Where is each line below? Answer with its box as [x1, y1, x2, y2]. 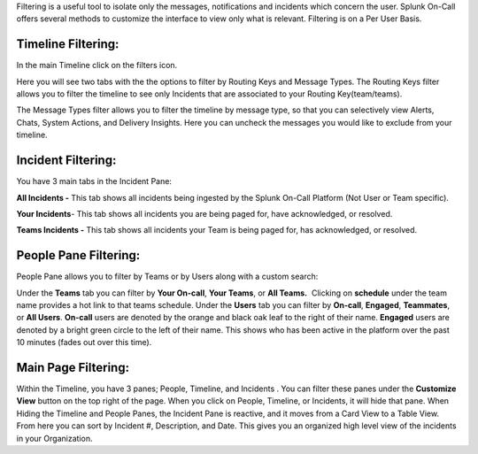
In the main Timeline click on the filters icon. [16, 60, 178, 71]
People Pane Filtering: [16, 248, 141, 263]
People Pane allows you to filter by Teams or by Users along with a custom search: [16, 271, 319, 282]
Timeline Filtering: [16, 36, 119, 52]
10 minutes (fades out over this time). [16, 337, 152, 348]
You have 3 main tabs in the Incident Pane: [16, 176, 173, 187]
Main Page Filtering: [16, 360, 130, 375]
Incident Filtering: [16, 153, 117, 168]
